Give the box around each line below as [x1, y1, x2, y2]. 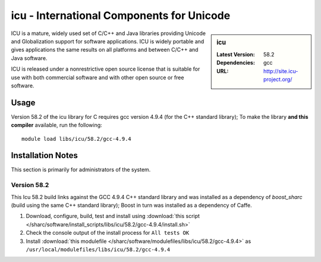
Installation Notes [11, 150, 78, 160]
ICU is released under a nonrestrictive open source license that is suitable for [11, 65, 200, 72]
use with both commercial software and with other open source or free [11, 74, 184, 81]
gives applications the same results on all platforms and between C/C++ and [11, 46, 199, 53]
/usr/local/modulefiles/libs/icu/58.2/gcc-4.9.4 [26, 246, 171, 252]
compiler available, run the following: [11, 122, 102, 129]
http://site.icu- [263, 67, 298, 74]
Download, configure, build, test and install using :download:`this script [26, 213, 200, 220]
